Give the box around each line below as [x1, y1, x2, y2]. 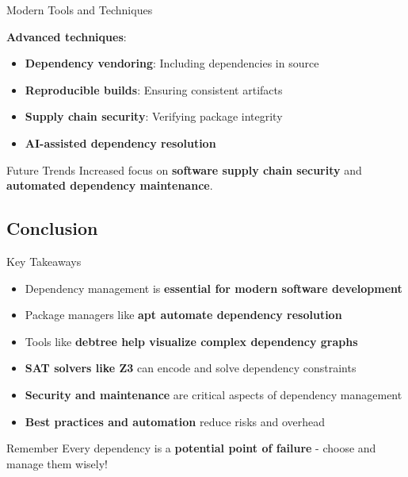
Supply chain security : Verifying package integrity [25, 108, 283, 125]
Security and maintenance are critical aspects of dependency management [25, 386, 402, 402]
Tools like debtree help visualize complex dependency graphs [25, 333, 358, 349]
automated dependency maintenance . [6, 177, 213, 194]
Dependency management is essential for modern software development [25, 279, 402, 296]
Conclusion [6, 216, 98, 240]
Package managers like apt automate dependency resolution [25, 306, 342, 323]
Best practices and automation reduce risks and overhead [25, 413, 326, 429]
